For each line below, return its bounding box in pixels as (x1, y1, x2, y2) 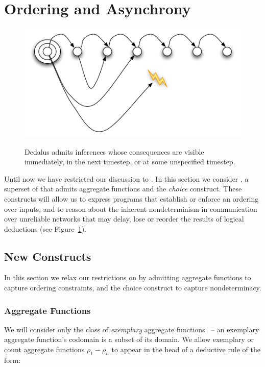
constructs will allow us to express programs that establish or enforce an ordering (4, 193, 259, 204)
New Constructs (4, 248, 91, 264)
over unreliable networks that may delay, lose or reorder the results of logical (4, 213, 244, 224)
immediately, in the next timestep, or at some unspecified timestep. (25, 156, 235, 167)
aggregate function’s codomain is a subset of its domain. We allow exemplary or (4, 334, 254, 345)
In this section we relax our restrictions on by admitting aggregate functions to (4, 272, 251, 283)
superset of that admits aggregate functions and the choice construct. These (4, 183, 242, 194)
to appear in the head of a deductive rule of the (111, 344, 260, 355)
